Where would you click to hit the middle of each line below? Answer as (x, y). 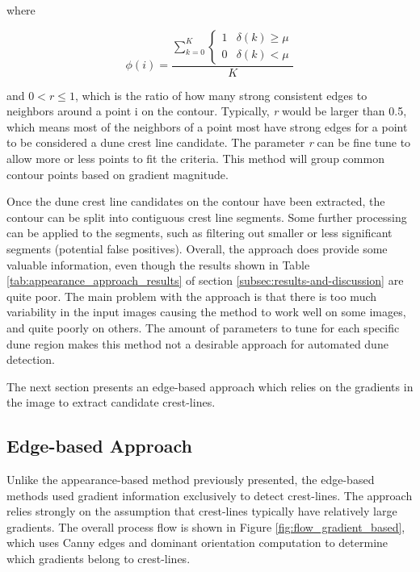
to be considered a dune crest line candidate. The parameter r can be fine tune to (209, 142)
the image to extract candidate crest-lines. (111, 402)
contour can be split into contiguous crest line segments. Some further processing (207, 217)
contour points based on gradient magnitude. (118, 174)
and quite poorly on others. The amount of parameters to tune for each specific (203, 327)
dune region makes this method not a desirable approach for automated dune (197, 343)
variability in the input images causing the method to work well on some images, (206, 312)
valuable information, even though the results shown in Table (158, 264)
